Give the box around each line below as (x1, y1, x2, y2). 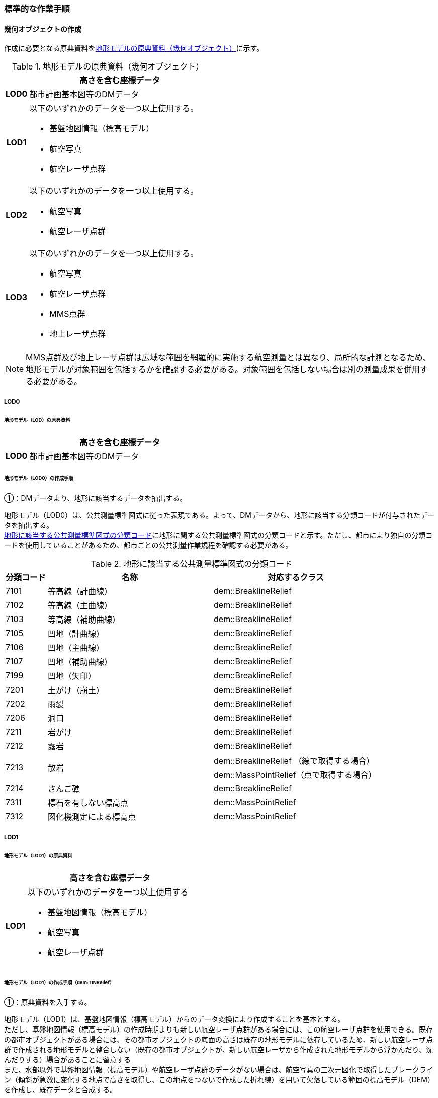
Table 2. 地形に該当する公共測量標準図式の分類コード (91, 558, 293, 569)
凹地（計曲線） (48, 628, 105, 639)
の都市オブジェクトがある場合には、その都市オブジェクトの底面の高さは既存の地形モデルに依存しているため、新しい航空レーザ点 (4, 1035, 433, 1044)
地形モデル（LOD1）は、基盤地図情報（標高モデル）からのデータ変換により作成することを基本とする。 (4, 1014, 345, 1023)
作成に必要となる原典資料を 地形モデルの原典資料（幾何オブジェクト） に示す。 (4, 44, 264, 53)
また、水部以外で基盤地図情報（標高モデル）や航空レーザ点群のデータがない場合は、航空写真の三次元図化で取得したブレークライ (4, 1065, 433, 1074)
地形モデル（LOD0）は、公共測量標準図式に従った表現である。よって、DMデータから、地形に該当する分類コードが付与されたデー (4, 510, 434, 519)
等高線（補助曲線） (48, 614, 121, 625)
